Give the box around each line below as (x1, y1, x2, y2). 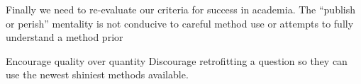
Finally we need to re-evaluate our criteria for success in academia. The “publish (6, 2, 355, 16)
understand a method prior (6, 30, 123, 44)
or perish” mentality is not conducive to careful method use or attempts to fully (6, 16, 354, 30)
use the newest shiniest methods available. (6, 67, 189, 82)
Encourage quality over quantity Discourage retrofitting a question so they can (6, 53, 348, 68)
